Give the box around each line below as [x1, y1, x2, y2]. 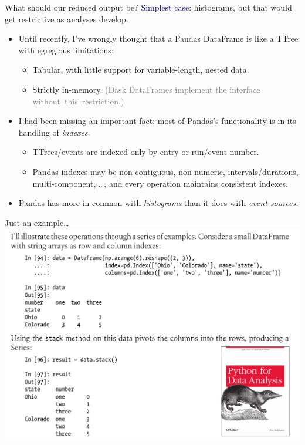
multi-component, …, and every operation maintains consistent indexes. [32, 177, 288, 189]
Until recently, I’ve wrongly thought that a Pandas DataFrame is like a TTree [18, 32, 299, 45]
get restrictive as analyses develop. [5, 12, 128, 25]
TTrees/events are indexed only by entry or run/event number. [32, 146, 259, 158]
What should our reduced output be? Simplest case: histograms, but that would [5, 1, 292, 13]
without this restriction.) [32, 95, 124, 107]
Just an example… [5, 216, 69, 228]
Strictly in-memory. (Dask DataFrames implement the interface [32, 83, 260, 95]
